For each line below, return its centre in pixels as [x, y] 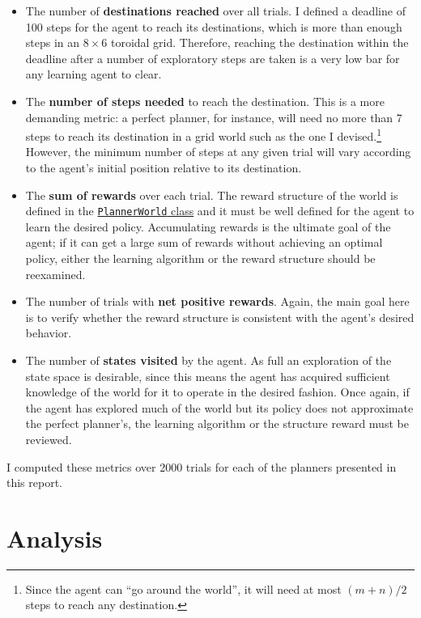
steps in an [53, 42]
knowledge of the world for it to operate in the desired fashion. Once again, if [217, 392]
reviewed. [49, 439]
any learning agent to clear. [94, 74]
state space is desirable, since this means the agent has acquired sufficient [208, 376]
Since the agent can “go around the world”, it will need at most [183, 588]
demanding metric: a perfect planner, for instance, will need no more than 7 [214, 117]
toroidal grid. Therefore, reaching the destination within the [259, 42]
